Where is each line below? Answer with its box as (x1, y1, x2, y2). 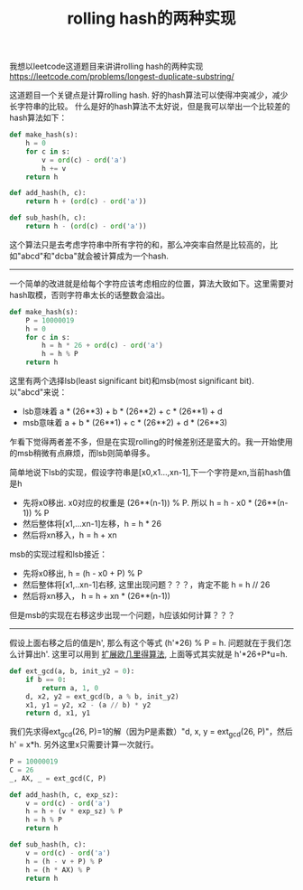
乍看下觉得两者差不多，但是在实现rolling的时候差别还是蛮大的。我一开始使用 (9, 436, 293, 447)
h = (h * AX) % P (25, 865, 91, 875)
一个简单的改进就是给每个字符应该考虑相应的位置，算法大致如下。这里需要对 (9, 277, 294, 289)
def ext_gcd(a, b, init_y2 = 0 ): (9, 667, 135, 676)
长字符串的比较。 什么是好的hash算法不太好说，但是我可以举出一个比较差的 (9, 101, 290, 112)
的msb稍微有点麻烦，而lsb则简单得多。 (9, 448, 155, 459)
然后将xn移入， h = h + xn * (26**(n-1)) (22, 591, 171, 602)
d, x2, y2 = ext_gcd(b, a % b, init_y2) (25, 692, 179, 701)
